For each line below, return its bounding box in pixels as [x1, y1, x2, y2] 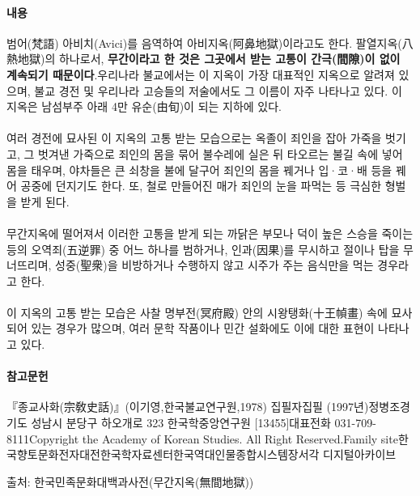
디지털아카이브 [323, 446, 397, 463]
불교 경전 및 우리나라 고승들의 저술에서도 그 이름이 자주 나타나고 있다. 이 [34, 82, 402, 99]
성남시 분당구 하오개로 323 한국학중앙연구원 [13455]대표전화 [31, 414, 331, 431]
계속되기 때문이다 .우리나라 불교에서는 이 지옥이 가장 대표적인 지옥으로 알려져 [6, 66, 395, 83]
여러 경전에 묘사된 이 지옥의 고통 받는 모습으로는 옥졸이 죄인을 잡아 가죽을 [6, 129, 382, 146]
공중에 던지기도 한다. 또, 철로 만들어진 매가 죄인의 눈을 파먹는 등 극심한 [20, 177, 382, 194]
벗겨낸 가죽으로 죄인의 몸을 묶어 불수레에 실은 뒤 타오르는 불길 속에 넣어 [37, 145, 403, 162]
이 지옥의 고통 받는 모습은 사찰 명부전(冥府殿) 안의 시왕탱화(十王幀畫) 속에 [6, 303, 388, 320]
